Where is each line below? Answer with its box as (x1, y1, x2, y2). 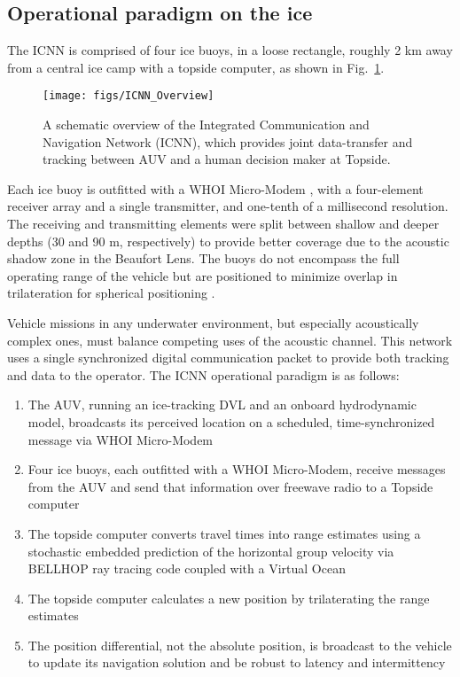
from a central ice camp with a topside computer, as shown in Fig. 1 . (7, 58, 385, 76)
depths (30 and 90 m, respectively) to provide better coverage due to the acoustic (7, 231, 449, 250)
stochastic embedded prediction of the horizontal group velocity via (27, 541, 394, 560)
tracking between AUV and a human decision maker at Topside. (43, 150, 391, 168)
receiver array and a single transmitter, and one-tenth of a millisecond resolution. (7, 197, 448, 215)
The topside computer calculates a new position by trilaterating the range (27, 588, 430, 607)
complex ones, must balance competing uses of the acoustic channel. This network (7, 331, 453, 349)
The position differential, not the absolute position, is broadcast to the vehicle (27, 635, 452, 654)
